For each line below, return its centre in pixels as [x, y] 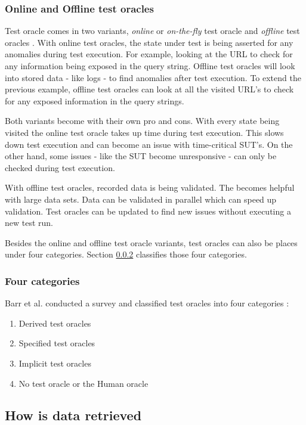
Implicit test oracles [55, 363]
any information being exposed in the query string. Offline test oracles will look [150, 66]
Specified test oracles [57, 343]
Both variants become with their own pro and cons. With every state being [142, 121]
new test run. [29, 223]
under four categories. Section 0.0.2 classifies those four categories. [126, 254]
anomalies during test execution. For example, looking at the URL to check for [149, 54]
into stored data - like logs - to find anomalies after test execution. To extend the [153, 77]
